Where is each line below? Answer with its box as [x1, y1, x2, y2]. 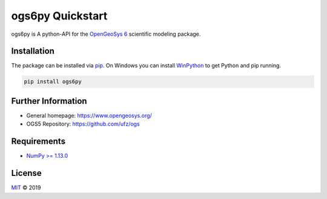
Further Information [11, 96, 87, 106]
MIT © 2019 [11, 184, 41, 191]
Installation [11, 46, 54, 56]
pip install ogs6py [24, 78, 82, 85]
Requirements [11, 137, 66, 147]
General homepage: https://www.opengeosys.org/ [26, 112, 153, 119]
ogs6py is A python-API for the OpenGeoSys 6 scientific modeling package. [11, 30, 201, 38]
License [11, 168, 42, 178]
